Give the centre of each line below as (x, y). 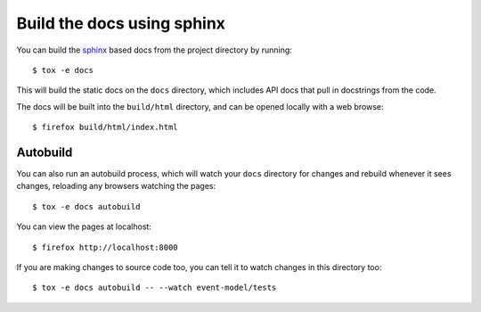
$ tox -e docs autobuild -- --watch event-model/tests (155, 288)
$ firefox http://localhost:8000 (105, 247)
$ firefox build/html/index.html (105, 127)
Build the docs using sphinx (121, 23)
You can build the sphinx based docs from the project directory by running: (155, 50)
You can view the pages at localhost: (84, 226)
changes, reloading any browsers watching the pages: (116, 186)
